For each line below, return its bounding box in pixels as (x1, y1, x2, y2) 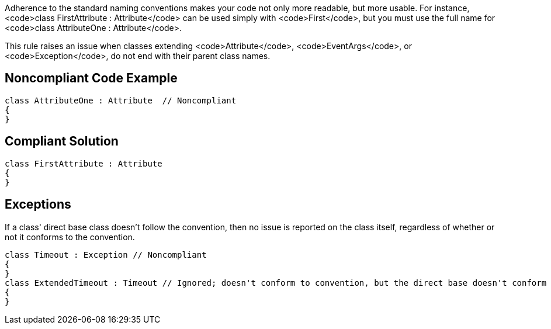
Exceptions (5, 197, 71, 212)
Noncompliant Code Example (5, 71, 178, 86)
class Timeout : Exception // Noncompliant (5, 250, 207, 259)
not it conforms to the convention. (5, 231, 135, 242)
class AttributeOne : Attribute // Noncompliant (5, 95, 237, 105)
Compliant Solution (5, 134, 119, 149)
